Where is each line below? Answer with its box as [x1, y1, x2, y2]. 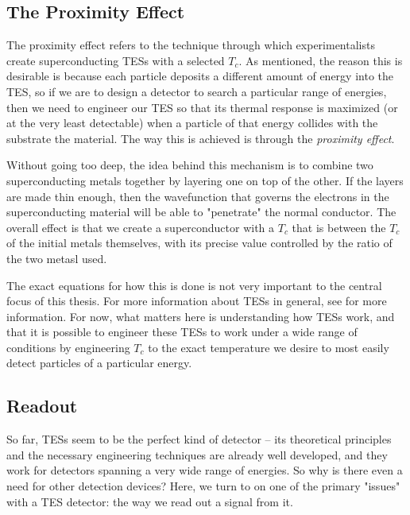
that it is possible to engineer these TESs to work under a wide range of [6, 323, 358, 340]
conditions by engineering [6, 339, 130, 355]
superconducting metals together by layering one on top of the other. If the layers [6, 172, 404, 188]
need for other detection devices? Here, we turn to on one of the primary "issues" [6, 478, 400, 494]
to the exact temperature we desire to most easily [148, 339, 389, 355]
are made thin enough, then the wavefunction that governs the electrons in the [6, 188, 389, 204]
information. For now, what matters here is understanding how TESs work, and [6, 308, 395, 324]
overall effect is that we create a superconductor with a [6, 219, 275, 235]
